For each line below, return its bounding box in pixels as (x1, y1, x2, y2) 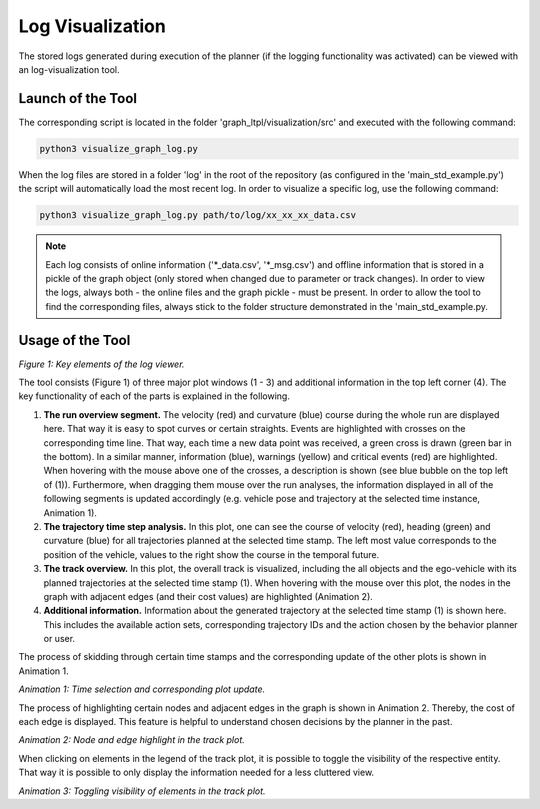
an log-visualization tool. (18, 63, 120, 75)
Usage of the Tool (18, 331, 131, 349)
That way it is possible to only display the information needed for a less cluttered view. (18, 766, 375, 779)
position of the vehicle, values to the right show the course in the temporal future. (43, 548, 380, 560)
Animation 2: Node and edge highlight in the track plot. (18, 734, 245, 746)
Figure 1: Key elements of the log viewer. (18, 358, 185, 370)
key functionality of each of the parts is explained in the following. (18, 390, 290, 402)
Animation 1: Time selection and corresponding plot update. (18, 683, 265, 695)
